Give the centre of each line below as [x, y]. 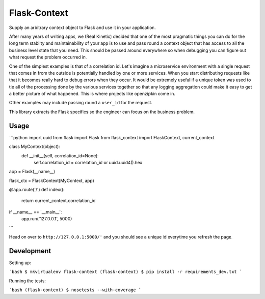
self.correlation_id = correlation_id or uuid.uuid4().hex [88, 162]
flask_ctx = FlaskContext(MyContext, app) [52, 180]
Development [30, 251]
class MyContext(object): [35, 147]
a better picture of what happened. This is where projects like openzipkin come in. [92, 94]
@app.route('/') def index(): [37, 190]
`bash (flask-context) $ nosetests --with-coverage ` [75, 290]
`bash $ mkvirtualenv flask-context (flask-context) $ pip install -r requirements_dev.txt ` [126, 272]
